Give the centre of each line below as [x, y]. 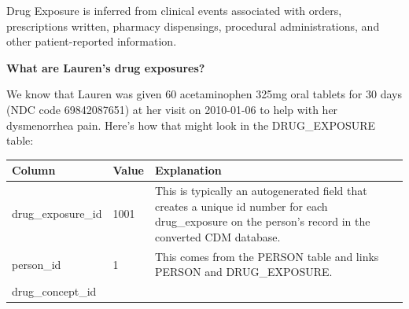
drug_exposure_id [57, 213]
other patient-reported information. [92, 41]
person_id [37, 264]
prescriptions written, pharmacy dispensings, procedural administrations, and [193, 26]
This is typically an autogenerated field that [261, 191]
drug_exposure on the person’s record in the [262, 221]
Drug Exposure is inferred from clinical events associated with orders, [174, 10]
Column [34, 170]
